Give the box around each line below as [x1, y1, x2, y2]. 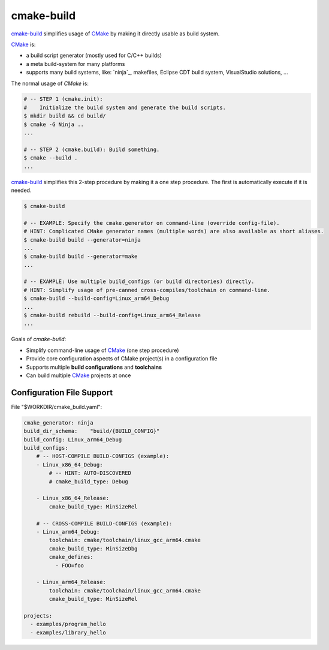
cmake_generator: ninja [23, 419, 94, 426]
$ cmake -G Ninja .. [23, 121, 84, 128]
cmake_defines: [49, 553, 94, 561]
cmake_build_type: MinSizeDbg [49, 545, 138, 552]
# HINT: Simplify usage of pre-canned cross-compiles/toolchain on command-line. [23, 287, 271, 293]
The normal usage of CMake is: [11, 80, 89, 87]
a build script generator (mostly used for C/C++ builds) [26, 52, 162, 59]
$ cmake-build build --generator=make [23, 253, 138, 260]
